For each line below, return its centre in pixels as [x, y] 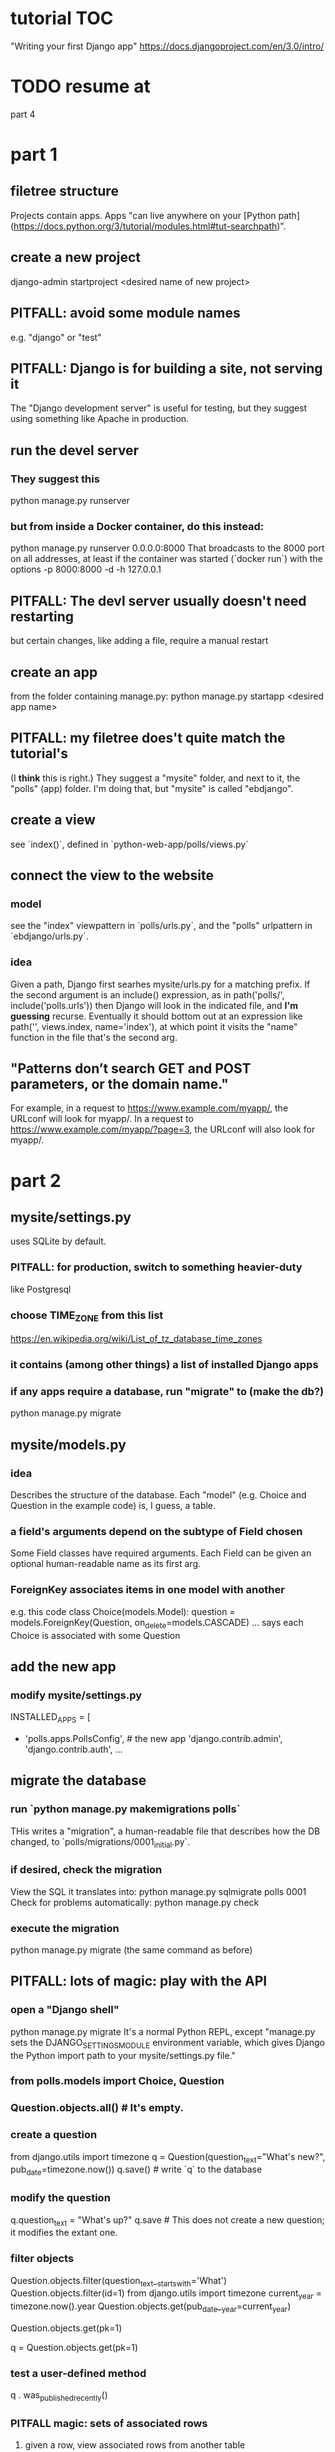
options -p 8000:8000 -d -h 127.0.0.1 [86, 569]
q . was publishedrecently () [59, 2396]
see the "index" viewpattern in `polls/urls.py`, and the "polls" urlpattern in [161, 926]
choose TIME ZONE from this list [87, 1316]
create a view [53, 820]
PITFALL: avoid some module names [125, 313]
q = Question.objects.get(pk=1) [74, 2348]
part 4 [23, 114]
